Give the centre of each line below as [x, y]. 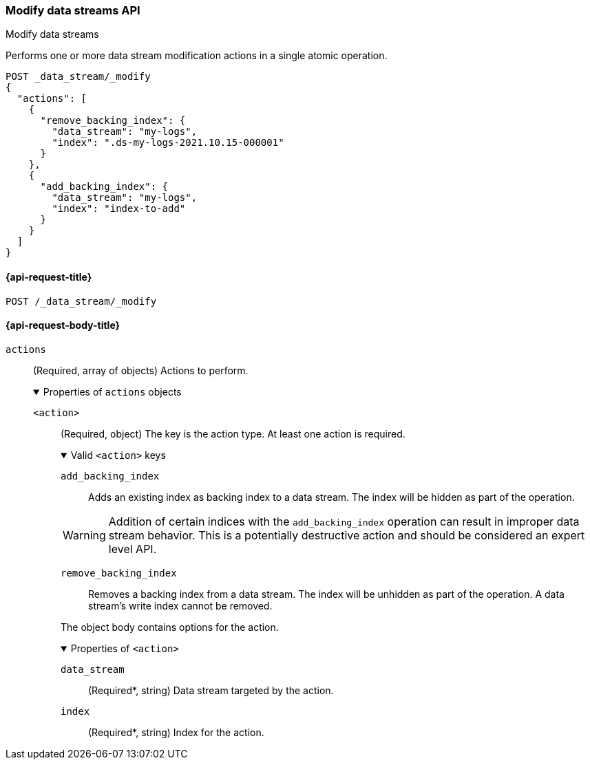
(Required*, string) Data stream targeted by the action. [211, 690]
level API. [133, 549]
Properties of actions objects [112, 391]
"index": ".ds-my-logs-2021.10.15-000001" [168, 143]
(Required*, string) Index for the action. [176, 732]
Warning [84, 535]
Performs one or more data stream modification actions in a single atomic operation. [197, 56]
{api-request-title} [49, 277]
